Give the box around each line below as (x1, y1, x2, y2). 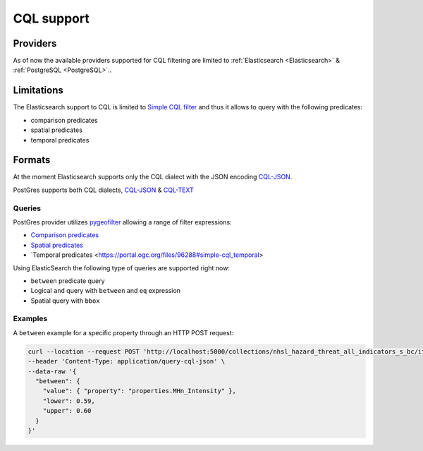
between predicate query (30, 276, 105, 285)
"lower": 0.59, (42, 397, 95, 405)
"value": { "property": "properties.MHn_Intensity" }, (42, 387, 236, 395)
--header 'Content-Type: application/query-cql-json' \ (27, 357, 226, 366)
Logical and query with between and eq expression (30, 287, 181, 295)
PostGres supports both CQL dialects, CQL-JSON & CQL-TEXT (13, 186, 194, 194)
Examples (13, 314, 48, 324)
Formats (13, 154, 51, 166)
